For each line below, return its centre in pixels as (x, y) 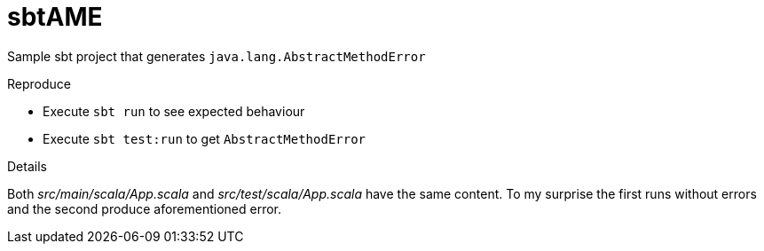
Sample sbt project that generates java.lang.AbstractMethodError (217, 56)
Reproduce (39, 83)
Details (27, 166)
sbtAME (55, 17)
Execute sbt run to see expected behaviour (174, 111)
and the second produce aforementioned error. (145, 208)
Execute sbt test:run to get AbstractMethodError (205, 138)
